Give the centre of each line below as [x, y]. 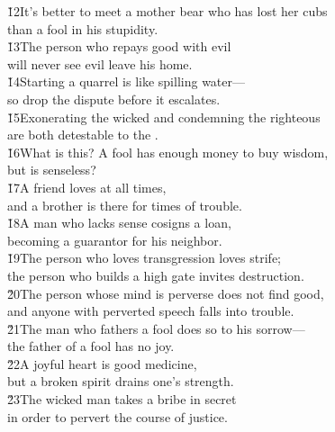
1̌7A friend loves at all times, [87, 187]
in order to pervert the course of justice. [118, 416]
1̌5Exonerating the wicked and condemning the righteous [164, 117]
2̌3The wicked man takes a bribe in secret [122, 399]
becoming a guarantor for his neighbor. [115, 240]
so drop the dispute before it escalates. [114, 99]
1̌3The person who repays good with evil [119, 46]
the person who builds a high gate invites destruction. [156, 275]
